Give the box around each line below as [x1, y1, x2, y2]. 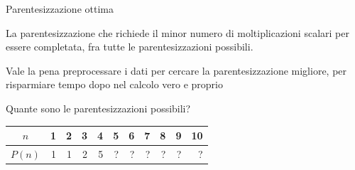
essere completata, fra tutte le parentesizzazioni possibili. [6, 39, 253, 54]
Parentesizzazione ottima [6, 1, 114, 16]
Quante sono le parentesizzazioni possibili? [6, 100, 191, 115]
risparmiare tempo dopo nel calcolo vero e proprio [6, 77, 223, 92]
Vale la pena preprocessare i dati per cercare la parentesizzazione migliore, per [6, 63, 347, 78]
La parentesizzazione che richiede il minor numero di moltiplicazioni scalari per [6, 25, 349, 40]
